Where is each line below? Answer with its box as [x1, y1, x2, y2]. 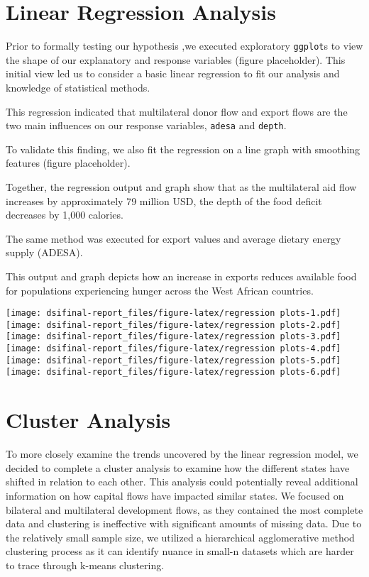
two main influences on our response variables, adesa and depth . [6, 118, 287, 133]
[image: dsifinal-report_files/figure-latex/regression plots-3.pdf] [6, 331, 341, 342]
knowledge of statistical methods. [6, 79, 150, 94]
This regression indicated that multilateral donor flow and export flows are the [6, 104, 348, 119]
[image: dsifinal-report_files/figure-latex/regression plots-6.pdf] [6, 367, 341, 378]
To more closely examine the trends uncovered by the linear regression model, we [6, 446, 358, 461]
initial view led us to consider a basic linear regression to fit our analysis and [6, 66, 340, 81]
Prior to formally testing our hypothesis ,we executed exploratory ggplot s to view [6, 38, 363, 53]
